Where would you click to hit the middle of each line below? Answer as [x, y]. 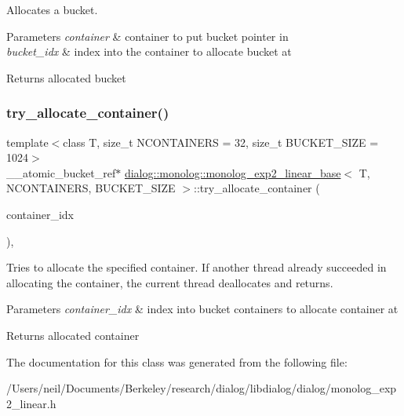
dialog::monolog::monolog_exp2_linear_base [233, 172]
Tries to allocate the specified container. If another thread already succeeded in [197, 267]
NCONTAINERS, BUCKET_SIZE [91, 188]
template [27, 142]
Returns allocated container [73, 335]
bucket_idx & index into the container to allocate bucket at [149, 51]
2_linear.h [31, 403]
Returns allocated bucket [66, 77]
